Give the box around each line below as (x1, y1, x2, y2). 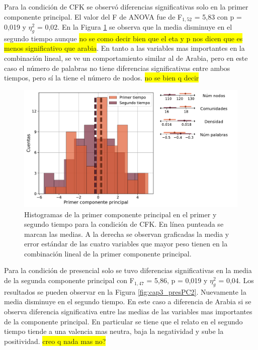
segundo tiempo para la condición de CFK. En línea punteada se (24, 219, 224, 229)
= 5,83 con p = (194, 11, 242, 22)
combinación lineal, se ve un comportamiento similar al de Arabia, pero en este (4, 53, 248, 63)
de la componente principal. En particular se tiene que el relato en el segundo (4, 316, 243, 326)
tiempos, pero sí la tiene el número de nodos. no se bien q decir (4, 72, 199, 83)
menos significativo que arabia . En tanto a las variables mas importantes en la (4, 43, 245, 53)
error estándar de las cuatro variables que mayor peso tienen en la (24, 238, 228, 249)
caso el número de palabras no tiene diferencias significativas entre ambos (4, 62, 230, 73)
